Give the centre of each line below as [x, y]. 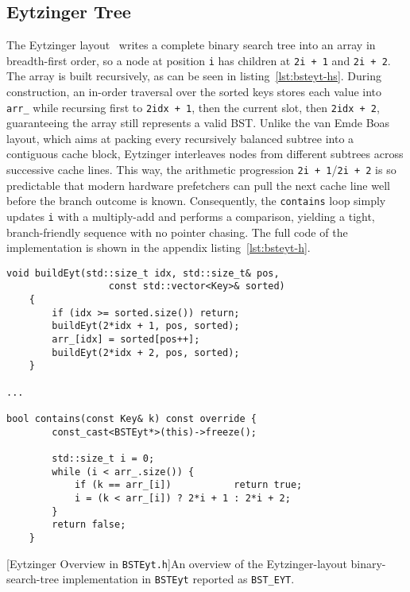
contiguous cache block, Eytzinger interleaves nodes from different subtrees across [205, 154]
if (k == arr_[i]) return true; [188, 485]
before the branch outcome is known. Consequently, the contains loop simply [196, 201]
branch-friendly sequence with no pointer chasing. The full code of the [177, 232]
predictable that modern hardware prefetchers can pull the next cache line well [198, 185]
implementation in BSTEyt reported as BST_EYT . [178, 579]
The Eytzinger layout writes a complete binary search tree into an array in [191, 45]
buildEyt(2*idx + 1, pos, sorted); [146, 326]
